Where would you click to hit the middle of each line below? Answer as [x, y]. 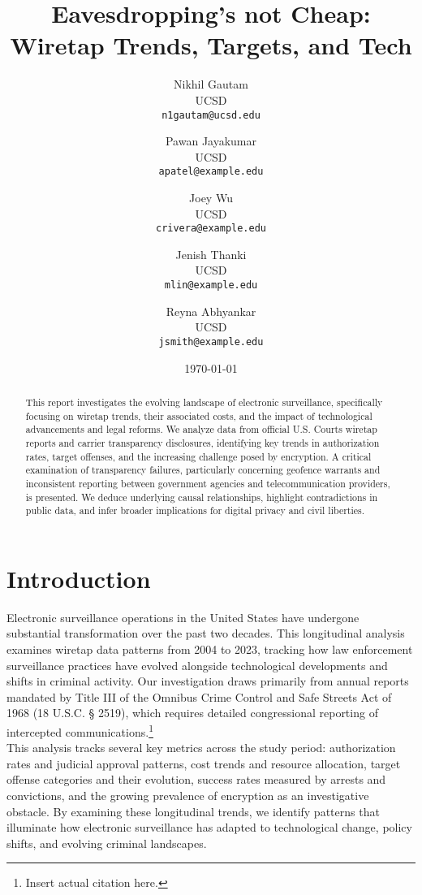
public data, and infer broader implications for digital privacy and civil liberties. [195, 510]
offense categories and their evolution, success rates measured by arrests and [196, 779]
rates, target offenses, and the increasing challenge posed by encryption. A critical [198, 456]
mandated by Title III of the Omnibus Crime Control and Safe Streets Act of [199, 696]
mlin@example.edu [211, 285]
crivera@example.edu [211, 229]
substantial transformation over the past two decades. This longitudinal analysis [206, 633]
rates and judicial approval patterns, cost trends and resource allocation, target [204, 763]
